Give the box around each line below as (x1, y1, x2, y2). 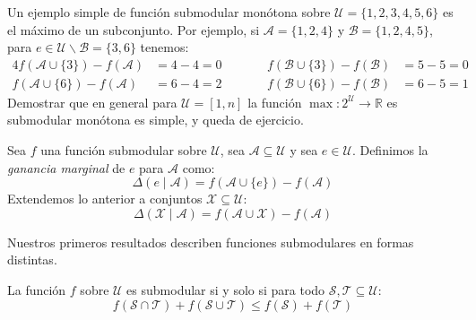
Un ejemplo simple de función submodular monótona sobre (7, 3, 331, 21)
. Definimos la (351, 141, 428, 160)
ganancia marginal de (7, 158, 125, 177)
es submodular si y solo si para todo (126, 281, 325, 298)
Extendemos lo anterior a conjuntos (7, 189, 203, 208)
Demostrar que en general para (7, 92, 177, 111)
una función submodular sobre (40, 141, 207, 160)
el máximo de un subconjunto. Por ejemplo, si (7, 20, 260, 39)
